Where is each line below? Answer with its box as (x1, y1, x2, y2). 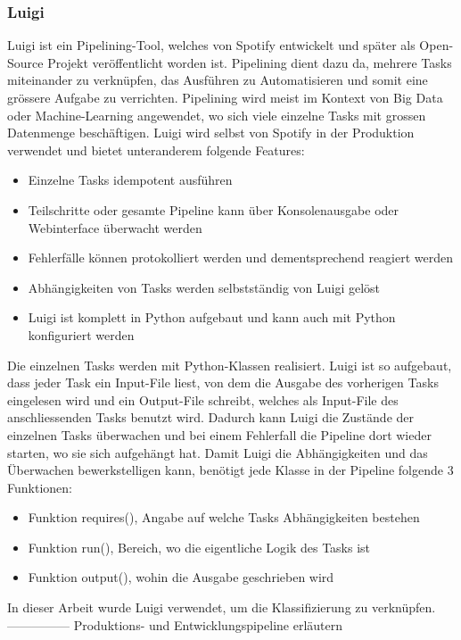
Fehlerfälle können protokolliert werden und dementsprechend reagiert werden (28, 248, 454, 267)
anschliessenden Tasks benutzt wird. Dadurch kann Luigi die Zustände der (7, 408, 414, 427)
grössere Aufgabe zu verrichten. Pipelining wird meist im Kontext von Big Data (7, 88, 443, 106)
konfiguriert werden (28, 325, 135, 344)
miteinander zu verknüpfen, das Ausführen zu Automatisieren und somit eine (7, 71, 428, 89)
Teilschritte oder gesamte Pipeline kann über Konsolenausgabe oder (28, 200, 399, 219)
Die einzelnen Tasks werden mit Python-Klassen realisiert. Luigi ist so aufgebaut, (7, 355, 452, 374)
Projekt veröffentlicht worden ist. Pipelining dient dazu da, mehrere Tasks (47, 53, 452, 71)
